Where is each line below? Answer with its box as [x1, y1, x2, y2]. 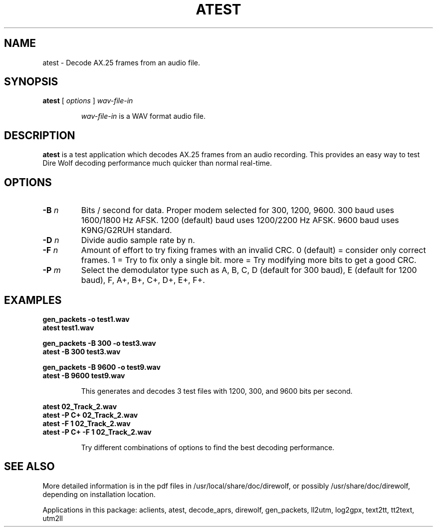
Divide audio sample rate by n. [81, 235, 195, 246]
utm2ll [42, 514, 63, 523]
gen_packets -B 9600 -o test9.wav [42, 362, 161, 371]
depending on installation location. [42, 490, 156, 499]
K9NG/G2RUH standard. [81, 225, 172, 236]
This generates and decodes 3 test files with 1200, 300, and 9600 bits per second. [81, 386, 353, 395]
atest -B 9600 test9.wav [42, 371, 125, 380]
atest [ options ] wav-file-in [42, 96, 133, 105]
